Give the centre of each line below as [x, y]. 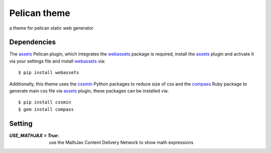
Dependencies [33, 42]
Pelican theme [40, 13]
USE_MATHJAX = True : [34, 135]
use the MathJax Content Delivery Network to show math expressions [121, 142]
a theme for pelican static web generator [51, 28]
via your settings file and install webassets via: [57, 61]
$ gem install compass [46, 109]
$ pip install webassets [49, 73]
